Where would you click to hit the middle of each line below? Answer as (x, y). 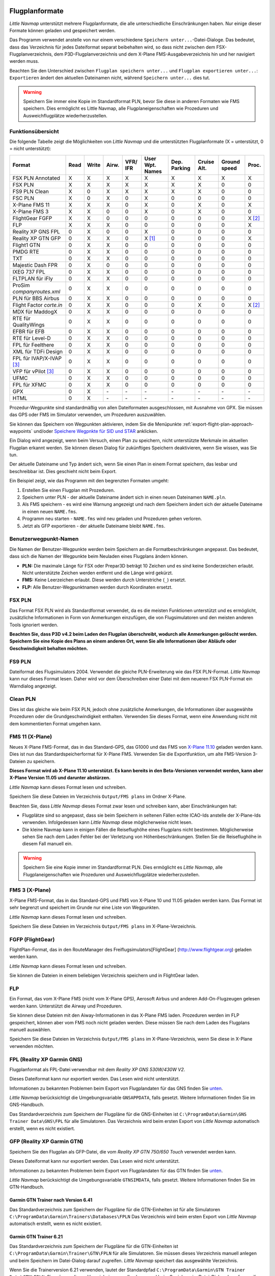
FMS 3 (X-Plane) (30, 890)
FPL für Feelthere (33, 345)
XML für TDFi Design (38, 351)
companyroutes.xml (36, 291)
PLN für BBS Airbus (36, 298)
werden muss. (24, 61)
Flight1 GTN (26, 245)
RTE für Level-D (32, 338)
